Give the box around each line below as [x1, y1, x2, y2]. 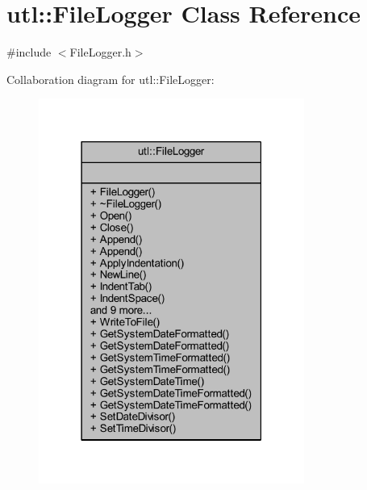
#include [6, 44, 52, 61]
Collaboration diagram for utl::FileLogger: [6, 70, 215, 87]
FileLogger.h [69, 44, 131, 61]
